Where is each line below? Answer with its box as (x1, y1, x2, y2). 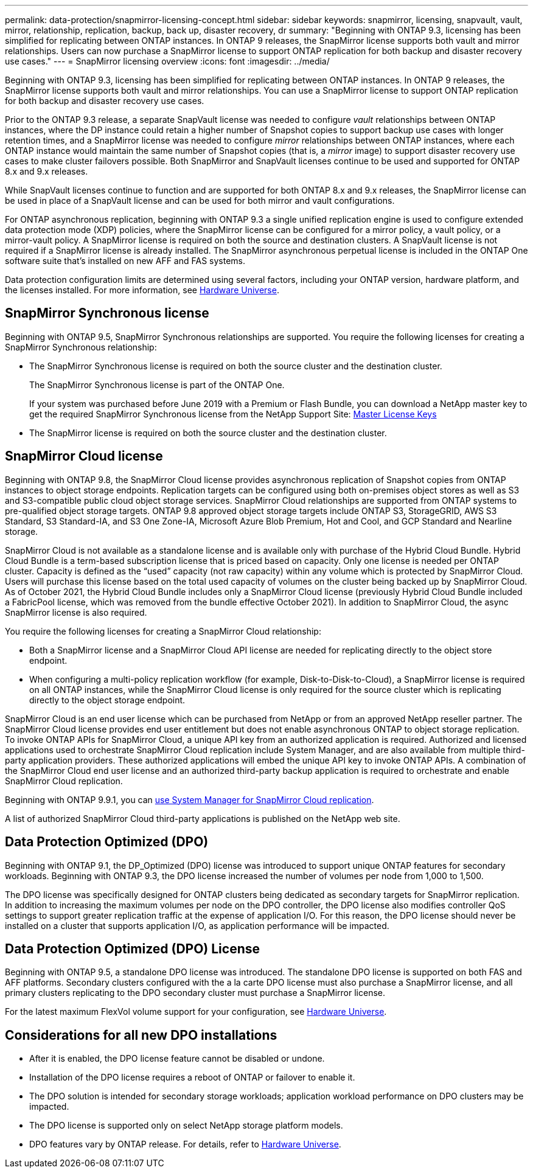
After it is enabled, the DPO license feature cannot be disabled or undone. (29, 1053, 325, 1064)
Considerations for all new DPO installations (5, 1027, 277, 1043)
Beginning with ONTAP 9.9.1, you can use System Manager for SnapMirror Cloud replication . (5, 794, 374, 805)
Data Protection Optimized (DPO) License (5, 941, 260, 956)
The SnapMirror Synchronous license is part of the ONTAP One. (29, 379, 285, 390)
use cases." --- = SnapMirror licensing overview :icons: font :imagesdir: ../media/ (5, 56, 330, 66)
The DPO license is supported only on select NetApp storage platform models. (29, 1120, 343, 1131)
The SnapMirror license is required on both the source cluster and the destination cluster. (29, 427, 387, 438)
